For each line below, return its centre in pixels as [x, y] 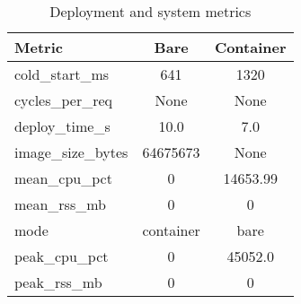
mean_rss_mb [60, 204]
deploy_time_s [62, 126]
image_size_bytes [71, 152]
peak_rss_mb [58, 282]
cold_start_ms [62, 74]
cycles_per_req [64, 100]
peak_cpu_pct [62, 256]
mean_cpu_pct [63, 178]
